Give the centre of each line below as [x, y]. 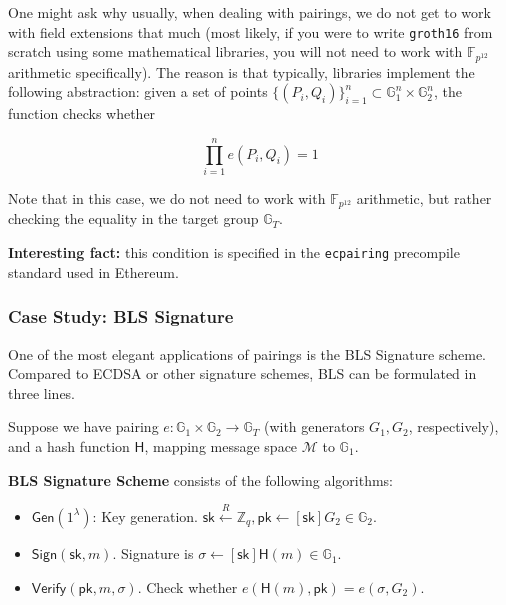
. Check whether [187, 586]
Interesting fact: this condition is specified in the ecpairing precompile [234, 252]
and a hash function [69, 445]
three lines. [42, 392]
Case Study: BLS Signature [121, 316]
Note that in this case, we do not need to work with [167, 198]
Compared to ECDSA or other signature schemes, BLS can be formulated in [242, 373]
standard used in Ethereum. [93, 271]
